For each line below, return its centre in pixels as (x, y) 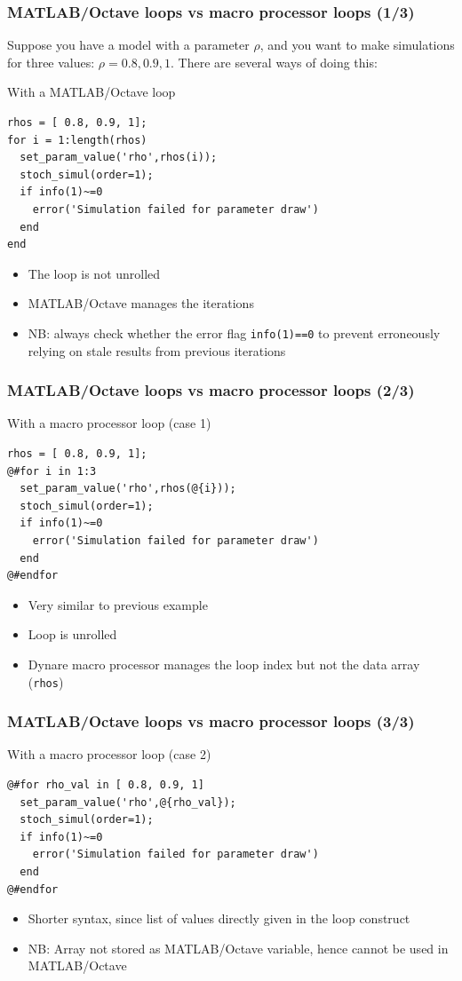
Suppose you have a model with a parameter (128, 45)
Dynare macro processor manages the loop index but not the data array (224, 664)
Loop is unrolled (72, 634)
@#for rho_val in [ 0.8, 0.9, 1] (106, 785)
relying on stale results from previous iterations (157, 350)
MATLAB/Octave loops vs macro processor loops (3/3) (211, 721)
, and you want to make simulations (357, 45)
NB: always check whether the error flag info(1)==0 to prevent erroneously (234, 332)
